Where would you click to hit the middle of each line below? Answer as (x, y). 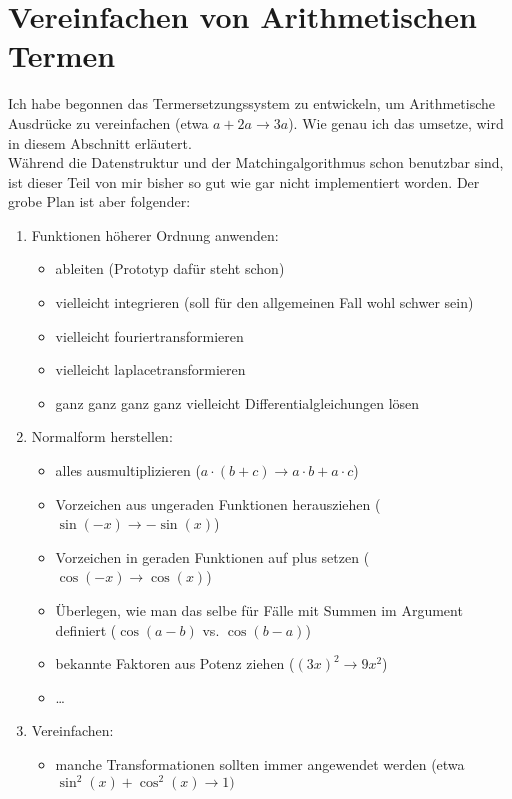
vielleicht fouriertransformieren (149, 335)
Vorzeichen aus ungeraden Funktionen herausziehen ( (218, 503)
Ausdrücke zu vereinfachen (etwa (108, 122)
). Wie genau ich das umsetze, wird (396, 122)
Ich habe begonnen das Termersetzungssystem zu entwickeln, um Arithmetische (252, 103)
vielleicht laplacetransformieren (150, 369)
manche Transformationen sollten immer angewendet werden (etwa (260, 763)
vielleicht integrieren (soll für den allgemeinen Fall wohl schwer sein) (264, 302)
